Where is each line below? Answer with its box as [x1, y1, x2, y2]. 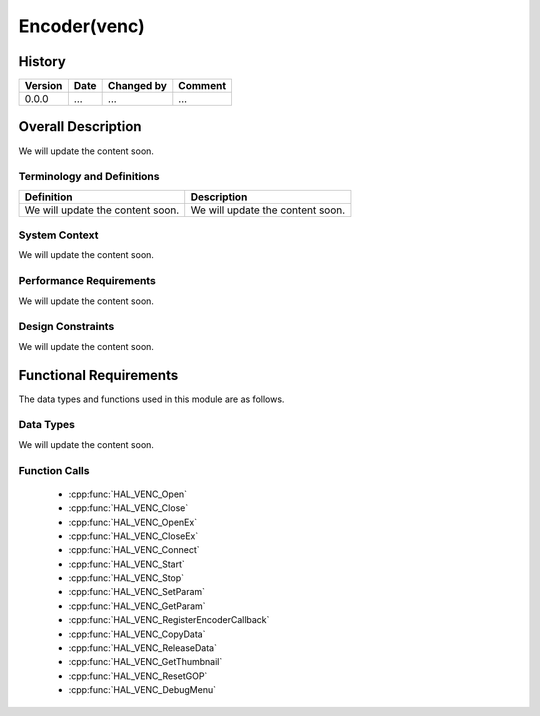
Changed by [107, 79, 167, 93]
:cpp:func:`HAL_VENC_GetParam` [68, 600, 206, 612]
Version [24, 79, 63, 93]
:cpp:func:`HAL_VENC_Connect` [68, 544, 200, 556]
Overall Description [18, 118, 142, 135]
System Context [18, 228, 99, 242]
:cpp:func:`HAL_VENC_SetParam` [68, 586, 205, 598]
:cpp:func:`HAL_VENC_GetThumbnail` [68, 656, 223, 668]
